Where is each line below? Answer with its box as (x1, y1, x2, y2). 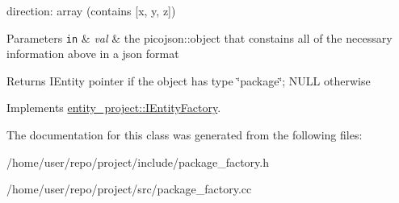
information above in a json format (6, 45, 179, 62)
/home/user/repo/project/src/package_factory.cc (6, 180, 252, 197)
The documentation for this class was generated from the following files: (6, 126, 363, 143)
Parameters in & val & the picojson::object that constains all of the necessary (6, 29, 393, 46)
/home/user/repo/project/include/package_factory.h (6, 153, 269, 170)
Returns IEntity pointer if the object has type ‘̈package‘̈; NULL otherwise (6, 72, 371, 89)
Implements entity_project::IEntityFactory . (6, 99, 221, 116)
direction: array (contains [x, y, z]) (6, 2, 176, 19)
